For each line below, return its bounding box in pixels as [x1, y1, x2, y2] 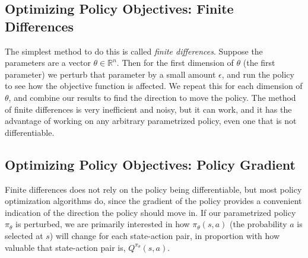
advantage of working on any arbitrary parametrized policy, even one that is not [5, 114, 297, 127]
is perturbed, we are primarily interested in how [15, 218, 190, 230]
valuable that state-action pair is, [5, 241, 126, 253]
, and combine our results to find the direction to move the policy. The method [8, 91, 296, 103]
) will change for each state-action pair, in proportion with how [49, 229, 280, 241]
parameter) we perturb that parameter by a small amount [5, 68, 216, 80]
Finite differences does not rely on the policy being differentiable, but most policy [5, 183, 302, 195]
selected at [5, 229, 43, 241]
